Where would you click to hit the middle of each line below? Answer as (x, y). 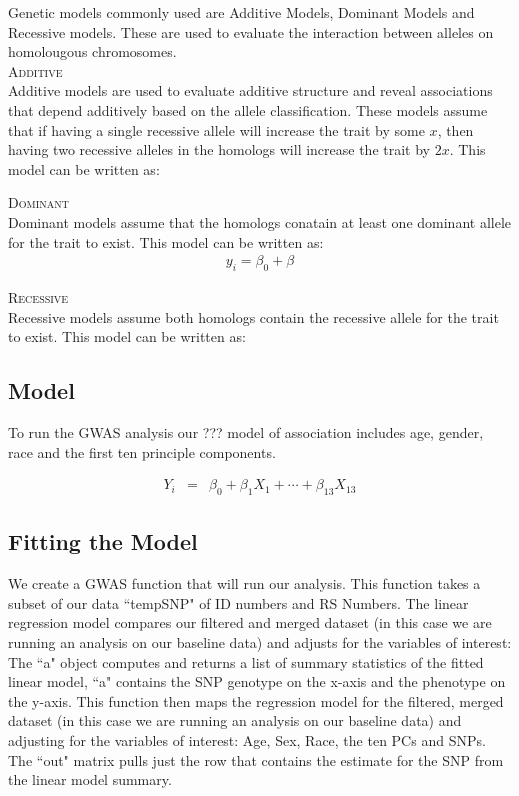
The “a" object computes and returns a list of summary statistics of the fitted (246, 661)
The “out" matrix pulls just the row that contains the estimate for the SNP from (256, 759)
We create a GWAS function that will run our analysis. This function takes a (244, 583)
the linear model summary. (90, 779)
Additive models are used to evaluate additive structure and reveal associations (250, 90)
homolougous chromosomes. (92, 51)
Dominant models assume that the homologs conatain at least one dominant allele (259, 221)
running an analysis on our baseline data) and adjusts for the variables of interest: (260, 641)
